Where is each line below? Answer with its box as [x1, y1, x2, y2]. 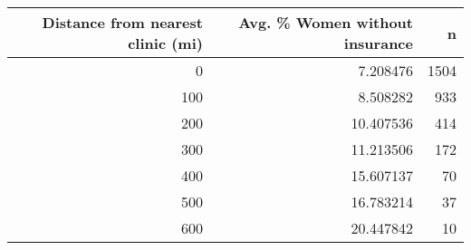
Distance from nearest [42, 12, 203, 33]
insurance [343, 33, 413, 53]
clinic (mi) [128, 33, 203, 53]
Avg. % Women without [238, 12, 413, 33]
